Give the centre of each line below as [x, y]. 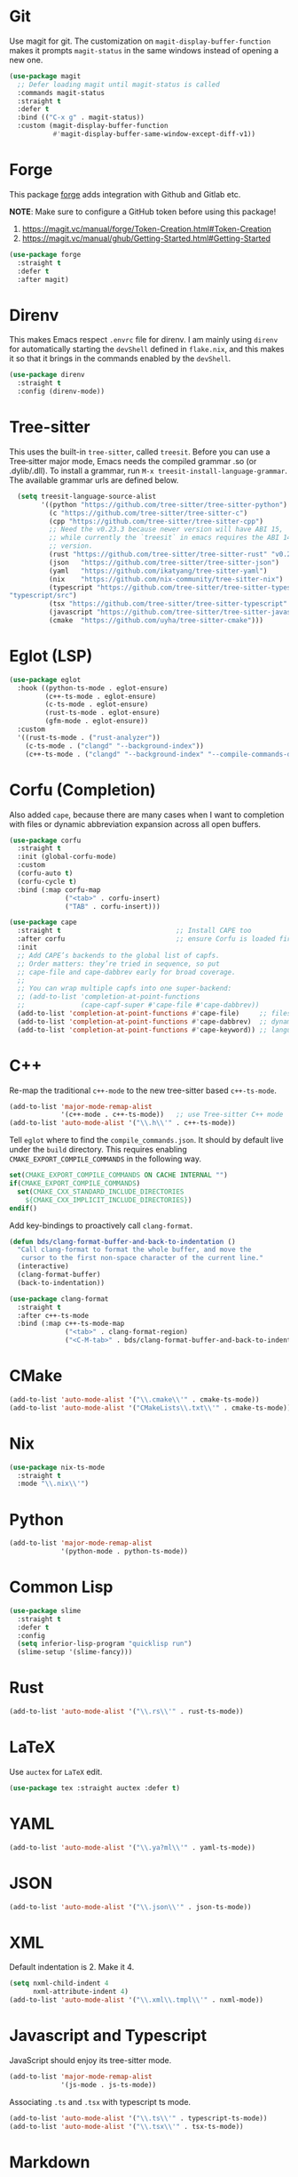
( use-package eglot [45, 679]
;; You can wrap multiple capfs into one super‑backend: [125, 989]
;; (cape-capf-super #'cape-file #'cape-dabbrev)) [138, 1005]
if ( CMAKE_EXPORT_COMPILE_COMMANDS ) [75, 1184]
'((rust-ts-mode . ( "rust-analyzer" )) [89, 737]
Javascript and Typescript [108, 2036]
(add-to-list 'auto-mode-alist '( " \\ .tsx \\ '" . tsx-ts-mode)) [126, 2126]
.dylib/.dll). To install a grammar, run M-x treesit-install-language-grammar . [149, 470]
